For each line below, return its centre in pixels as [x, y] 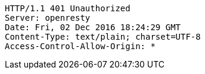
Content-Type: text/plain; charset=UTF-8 [103, 37]
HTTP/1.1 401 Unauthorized [68, 8]
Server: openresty [48, 18]
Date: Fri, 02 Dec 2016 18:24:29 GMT [93, 27]
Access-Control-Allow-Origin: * [80, 46]
